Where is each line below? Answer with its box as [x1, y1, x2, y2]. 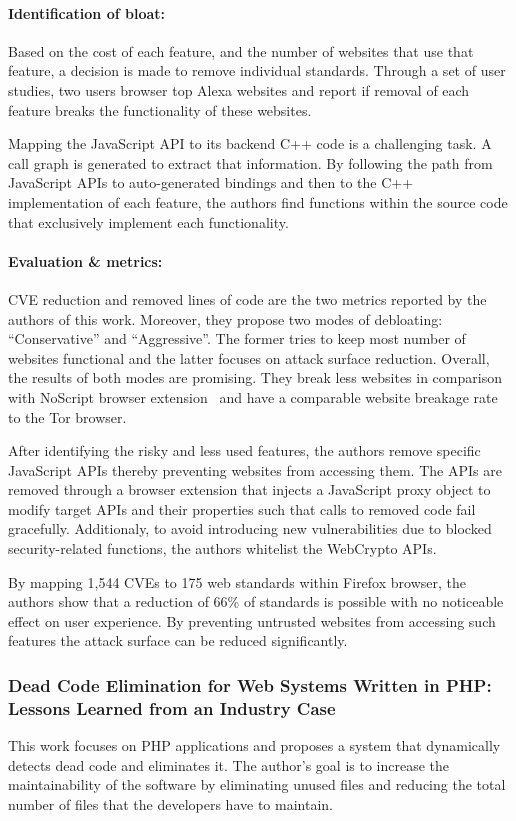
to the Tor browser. [8, 406, 127, 427]
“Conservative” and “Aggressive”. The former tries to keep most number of [8, 328, 466, 349]
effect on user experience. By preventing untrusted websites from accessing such [8, 610, 496, 631]
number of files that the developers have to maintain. [8, 793, 333, 814]
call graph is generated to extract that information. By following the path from [8, 152, 493, 173]
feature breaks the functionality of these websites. [8, 99, 312, 120]
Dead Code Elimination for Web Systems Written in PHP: [8, 672, 492, 697]
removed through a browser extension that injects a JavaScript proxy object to [8, 479, 491, 500]
